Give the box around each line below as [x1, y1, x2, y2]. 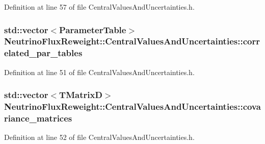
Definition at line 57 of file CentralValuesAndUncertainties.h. [4, 2, 195, 12]
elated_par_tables [4, 46, 83, 59]
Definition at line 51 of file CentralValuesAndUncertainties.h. [4, 66, 195, 77]
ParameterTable [59, 23, 126, 36]
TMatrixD [59, 88, 102, 101]
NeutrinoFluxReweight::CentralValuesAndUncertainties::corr [4, 35, 260, 47]
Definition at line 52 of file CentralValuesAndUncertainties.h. [4, 132, 195, 142]
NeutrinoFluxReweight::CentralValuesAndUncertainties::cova [4, 100, 261, 113]
